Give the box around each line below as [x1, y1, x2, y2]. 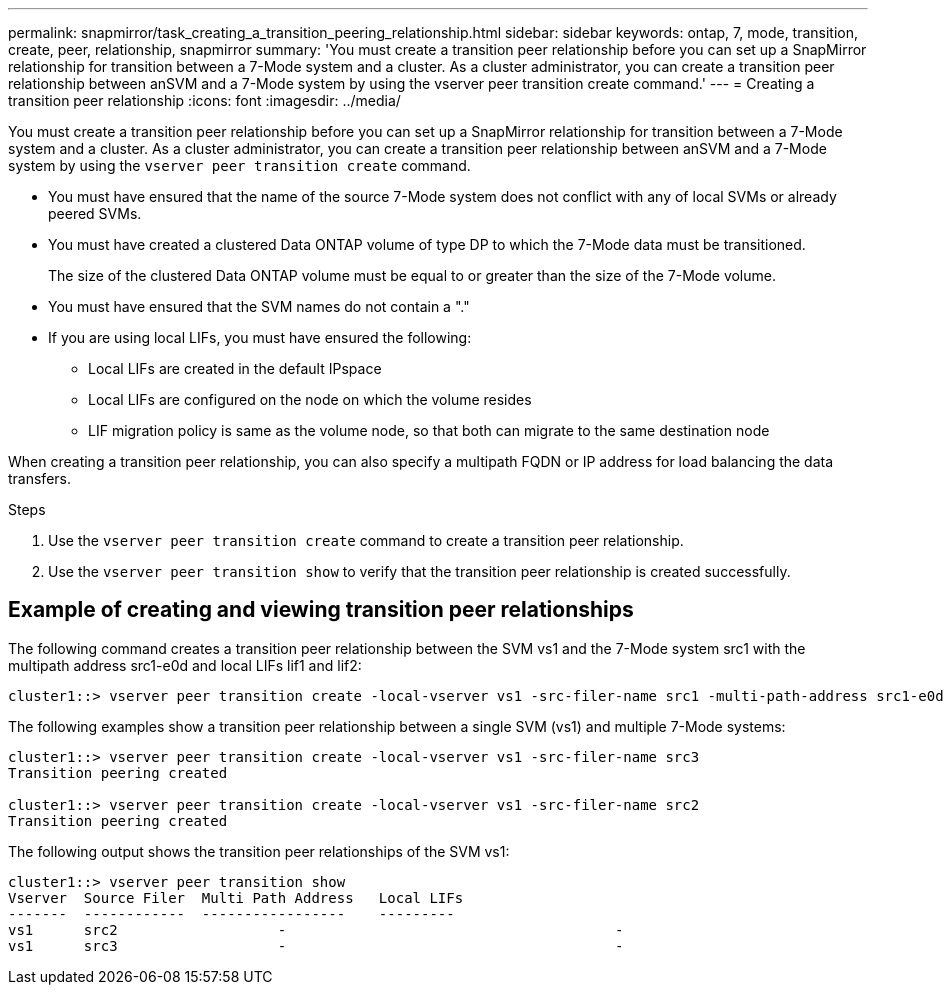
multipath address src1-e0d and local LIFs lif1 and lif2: [8, 656, 362, 674]
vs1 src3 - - [8, 937, 624, 954]
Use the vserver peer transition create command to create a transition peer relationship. [48, 532, 684, 549]
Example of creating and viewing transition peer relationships [8, 597, 634, 623]
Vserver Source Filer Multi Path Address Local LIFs [8, 889, 464, 906]
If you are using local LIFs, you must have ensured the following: [48, 329, 472, 346]
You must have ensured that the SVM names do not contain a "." [48, 298, 470, 315]
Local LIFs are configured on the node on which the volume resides [88, 391, 532, 408]
